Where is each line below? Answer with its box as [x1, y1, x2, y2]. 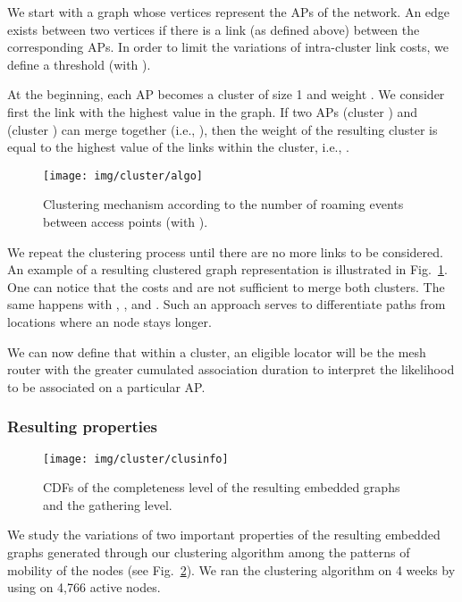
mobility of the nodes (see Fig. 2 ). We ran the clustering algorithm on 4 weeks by [7, 560, 456, 579]
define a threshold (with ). [7, 54, 151, 73]
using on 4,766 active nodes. [7, 578, 161, 597]
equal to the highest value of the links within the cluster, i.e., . [7, 138, 349, 156]
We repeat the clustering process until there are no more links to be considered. [7, 242, 443, 261]
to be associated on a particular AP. [7, 377, 206, 396]
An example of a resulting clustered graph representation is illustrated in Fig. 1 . [7, 260, 448, 279]
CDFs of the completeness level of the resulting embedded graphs [43, 478, 400, 497]
